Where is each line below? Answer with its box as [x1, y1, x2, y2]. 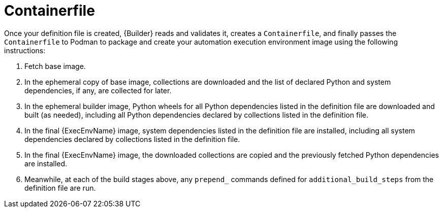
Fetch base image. [24, 61, 86, 70]
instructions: [4, 46, 46, 55]
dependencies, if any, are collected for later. [24, 86, 172, 95]
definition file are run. [24, 183, 96, 192]
